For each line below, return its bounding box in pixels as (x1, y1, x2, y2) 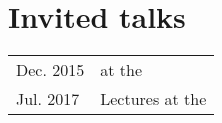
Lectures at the (100, 87, 207, 111)
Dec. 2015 (16, 58, 85, 82)
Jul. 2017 (16, 87, 80, 111)
